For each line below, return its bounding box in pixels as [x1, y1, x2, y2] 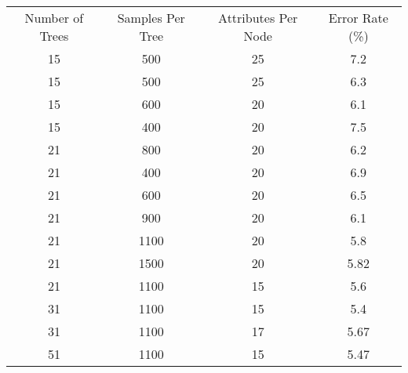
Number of [24, 9, 84, 27]
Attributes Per [218, 9, 298, 27]
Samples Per [117, 9, 185, 27]
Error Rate [328, 9, 388, 27]
